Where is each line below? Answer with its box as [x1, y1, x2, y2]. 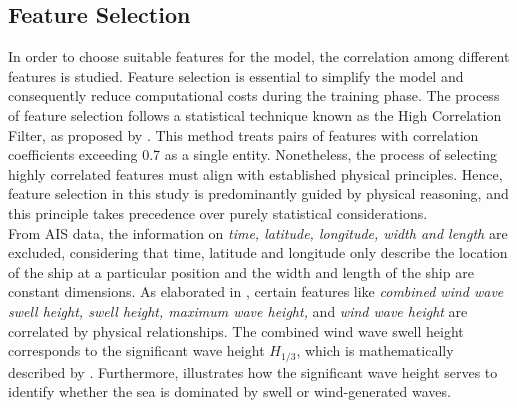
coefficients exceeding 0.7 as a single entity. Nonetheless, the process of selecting [8, 144, 498, 165]
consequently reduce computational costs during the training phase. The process [8, 85, 500, 106]
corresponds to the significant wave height [8, 340, 265, 361]
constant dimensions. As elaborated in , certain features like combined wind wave [8, 281, 504, 302]
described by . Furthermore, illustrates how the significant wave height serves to [8, 361, 498, 382]
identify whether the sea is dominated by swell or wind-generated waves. [8, 381, 451, 402]
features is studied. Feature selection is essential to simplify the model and [8, 65, 464, 86]
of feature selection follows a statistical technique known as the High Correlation [8, 104, 502, 125]
